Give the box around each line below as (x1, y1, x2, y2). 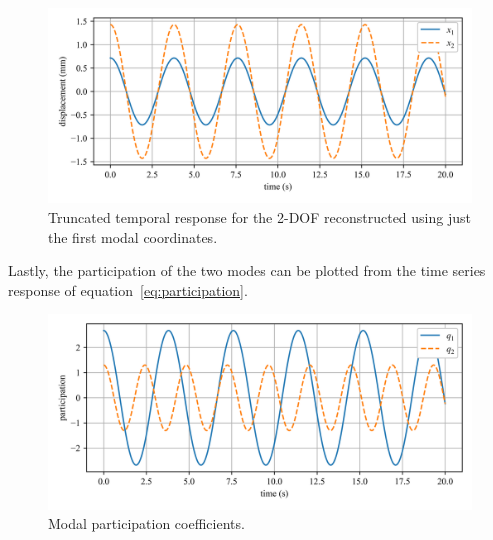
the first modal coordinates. (48, 226, 218, 247)
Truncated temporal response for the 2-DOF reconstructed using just (48, 207, 471, 228)
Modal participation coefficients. (48, 513, 245, 534)
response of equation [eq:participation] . (8, 279, 248, 300)
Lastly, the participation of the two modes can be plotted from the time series (8, 260, 486, 281)
